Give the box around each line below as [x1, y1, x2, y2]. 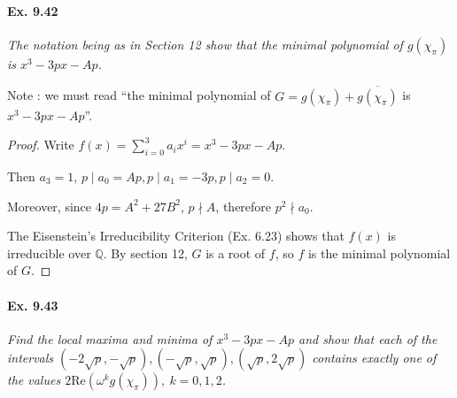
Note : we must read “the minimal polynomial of [7, 86, 271, 104]
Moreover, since [7, 196, 92, 215]
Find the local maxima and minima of [7, 329, 213, 348]
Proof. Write [7, 135, 74, 154]
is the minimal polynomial [307, 243, 451, 262]
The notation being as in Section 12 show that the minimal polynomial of [7, 34, 403, 53]
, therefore [215, 196, 272, 215]
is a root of [205, 243, 266, 262]
